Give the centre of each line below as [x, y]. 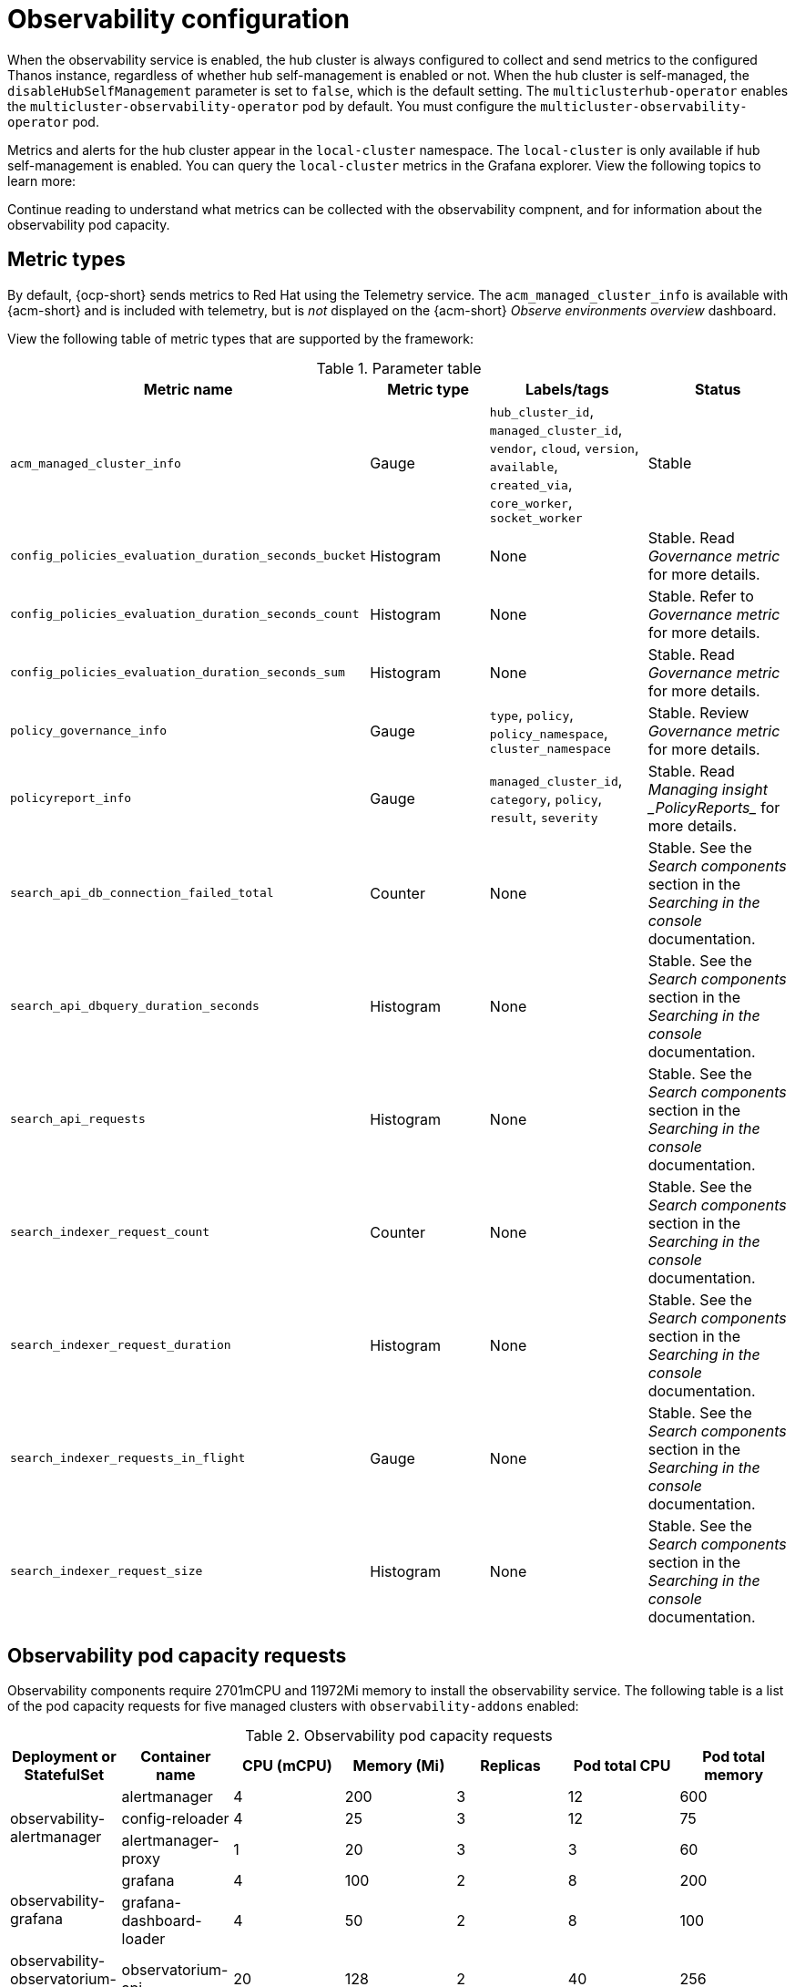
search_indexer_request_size [107, 1571]
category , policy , [546, 798]
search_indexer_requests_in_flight [128, 1458]
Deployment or [64, 1757]
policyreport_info [71, 798]
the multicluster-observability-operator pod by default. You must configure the [272, 106]
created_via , [531, 484]
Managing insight [708, 789]
